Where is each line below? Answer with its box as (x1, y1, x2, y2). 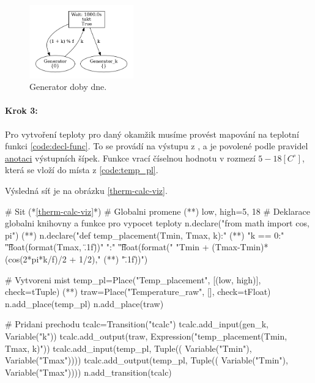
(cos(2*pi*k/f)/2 (5, 252, 67, 265)
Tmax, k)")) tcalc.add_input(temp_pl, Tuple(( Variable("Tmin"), (5, 341, 252, 354)
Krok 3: (5, 104, 38, 117)
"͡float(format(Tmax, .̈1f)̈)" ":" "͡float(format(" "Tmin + (5, 240, 209, 253)
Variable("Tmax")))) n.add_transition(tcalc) (5, 365, 172, 378)
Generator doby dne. (29, 80, 107, 93)
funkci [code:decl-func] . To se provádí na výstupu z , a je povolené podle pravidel (5, 139, 308, 152)
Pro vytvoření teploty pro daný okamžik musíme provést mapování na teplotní (5, 127, 299, 140)
